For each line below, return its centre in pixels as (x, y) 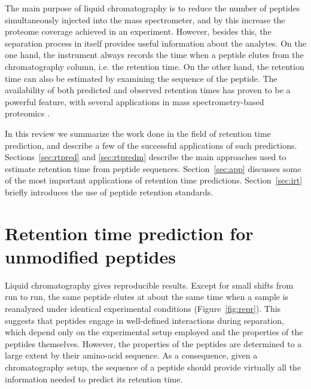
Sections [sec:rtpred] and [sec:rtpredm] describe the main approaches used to (146, 157)
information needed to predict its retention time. (94, 379)
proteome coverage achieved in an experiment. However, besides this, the (138, 31)
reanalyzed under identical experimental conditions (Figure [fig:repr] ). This (143, 308)
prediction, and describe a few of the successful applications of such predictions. (151, 145)
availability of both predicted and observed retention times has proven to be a (148, 90)
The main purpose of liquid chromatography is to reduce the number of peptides (153, 8)
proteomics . (27, 113)
